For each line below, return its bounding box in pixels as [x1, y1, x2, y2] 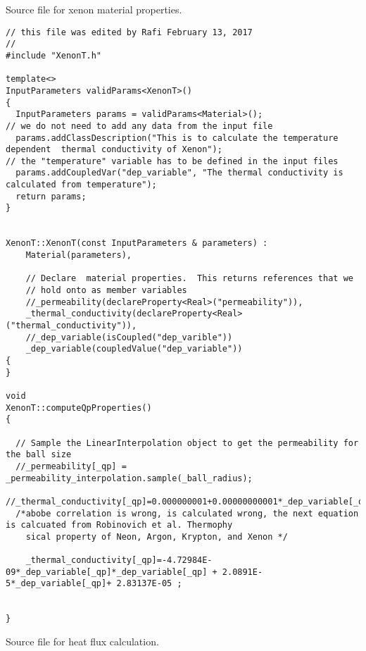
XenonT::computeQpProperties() [6, 402, 152, 413]
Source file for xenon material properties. [6, 2, 182, 16]
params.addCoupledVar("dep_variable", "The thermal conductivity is [15, 168, 343, 178]
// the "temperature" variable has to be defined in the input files [6, 156, 339, 166]
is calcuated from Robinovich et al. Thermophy [6, 520, 233, 531]
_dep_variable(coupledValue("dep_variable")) [25, 344, 243, 354]
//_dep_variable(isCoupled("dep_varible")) [25, 332, 233, 342]
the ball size [6, 449, 72, 460]
